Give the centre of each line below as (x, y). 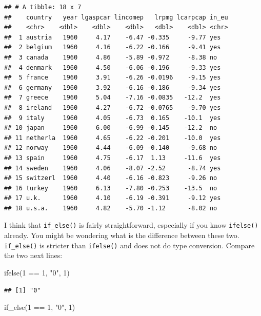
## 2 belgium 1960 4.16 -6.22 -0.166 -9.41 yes (113, 47)
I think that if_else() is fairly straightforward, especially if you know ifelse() (131, 225)
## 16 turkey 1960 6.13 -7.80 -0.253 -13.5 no (111, 188)
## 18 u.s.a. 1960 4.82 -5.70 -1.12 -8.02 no (111, 208)
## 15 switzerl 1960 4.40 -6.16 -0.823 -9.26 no (111, 178)
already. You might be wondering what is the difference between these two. (122, 235)
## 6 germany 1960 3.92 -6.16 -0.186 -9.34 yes (113, 87)
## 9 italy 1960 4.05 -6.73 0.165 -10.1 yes (113, 118)
